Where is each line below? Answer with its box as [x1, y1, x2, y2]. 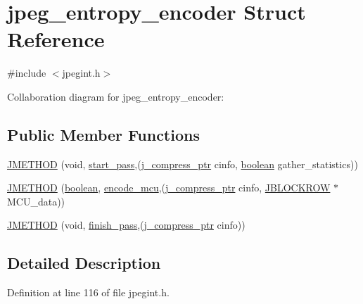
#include [7, 65, 46, 80]
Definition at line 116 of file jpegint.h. [7, 285, 170, 300]
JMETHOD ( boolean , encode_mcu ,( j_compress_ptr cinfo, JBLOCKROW [7, 180, 331, 195]
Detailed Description [7, 252, 161, 274]
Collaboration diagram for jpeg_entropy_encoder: [7, 89, 224, 103]
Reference [7, 25, 105, 53]
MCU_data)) [7, 194, 65, 208]
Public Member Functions [7, 123, 200, 145]
